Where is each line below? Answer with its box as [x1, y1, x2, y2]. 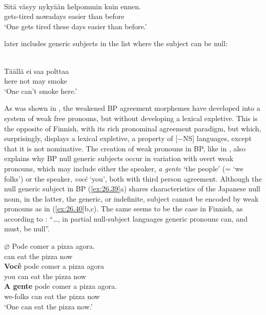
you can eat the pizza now [4, 270, 86, 281]
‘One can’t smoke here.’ [4, 85, 77, 96]
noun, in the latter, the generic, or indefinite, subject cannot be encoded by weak [4, 193, 259, 204]
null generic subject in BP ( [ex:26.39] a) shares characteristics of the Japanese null [4, 183, 260, 194]
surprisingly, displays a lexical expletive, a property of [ [4, 133, 178, 144]
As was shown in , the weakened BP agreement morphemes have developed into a [4, 103, 260, 113]
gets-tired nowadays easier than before [4, 11, 125, 22]
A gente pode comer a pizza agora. [4, 281, 117, 291]
